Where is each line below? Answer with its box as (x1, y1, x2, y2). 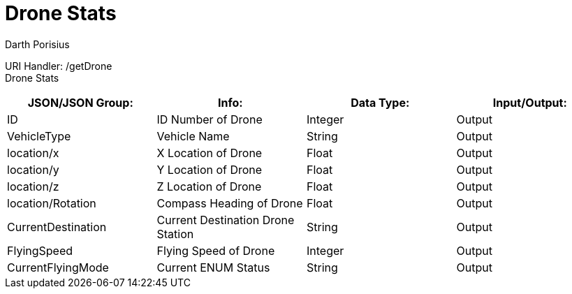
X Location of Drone (156, 145, 263, 160)
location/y (7, 162, 59, 177)
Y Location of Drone (156, 162, 263, 177)
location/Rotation (7, 196, 96, 210)
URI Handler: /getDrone (5, 59, 112, 72)
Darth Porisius (5, 38, 70, 50)
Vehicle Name (156, 128, 230, 143)
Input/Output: (492, 95, 567, 110)
